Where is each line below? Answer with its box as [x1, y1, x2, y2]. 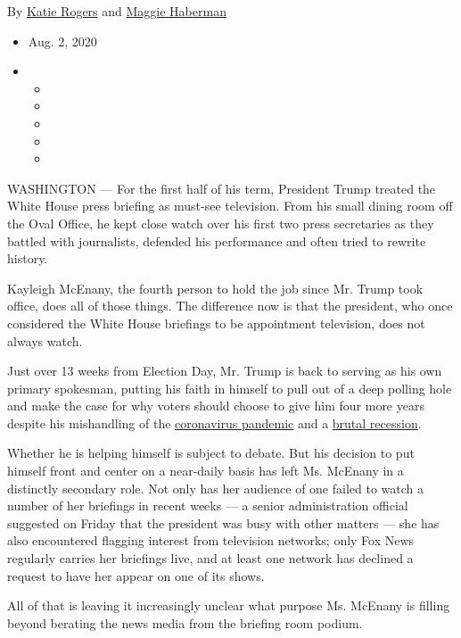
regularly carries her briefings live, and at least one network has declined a [7, 549, 414, 568]
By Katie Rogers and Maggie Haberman [7, 2, 226, 20]
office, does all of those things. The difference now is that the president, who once [7, 296, 453, 315]
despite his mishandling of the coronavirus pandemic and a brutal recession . [7, 413, 422, 432]
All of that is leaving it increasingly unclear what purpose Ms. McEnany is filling [7, 596, 450, 615]
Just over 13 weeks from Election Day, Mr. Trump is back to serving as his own [7, 361, 442, 380]
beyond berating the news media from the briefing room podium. [7, 613, 363, 632]
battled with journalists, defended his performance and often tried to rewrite [7, 231, 426, 250]
